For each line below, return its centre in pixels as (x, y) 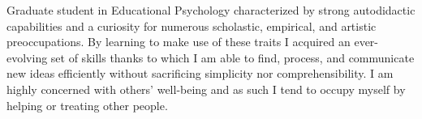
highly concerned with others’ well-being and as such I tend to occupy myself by (206, 89)
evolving (27, 57)
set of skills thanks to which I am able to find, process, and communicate (233, 57)
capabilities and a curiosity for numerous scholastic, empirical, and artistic (192, 25)
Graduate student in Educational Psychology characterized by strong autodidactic (211, 10)
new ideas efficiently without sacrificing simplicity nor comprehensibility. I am (200, 73)
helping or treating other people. (87, 105)
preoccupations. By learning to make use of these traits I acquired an (179, 42)
